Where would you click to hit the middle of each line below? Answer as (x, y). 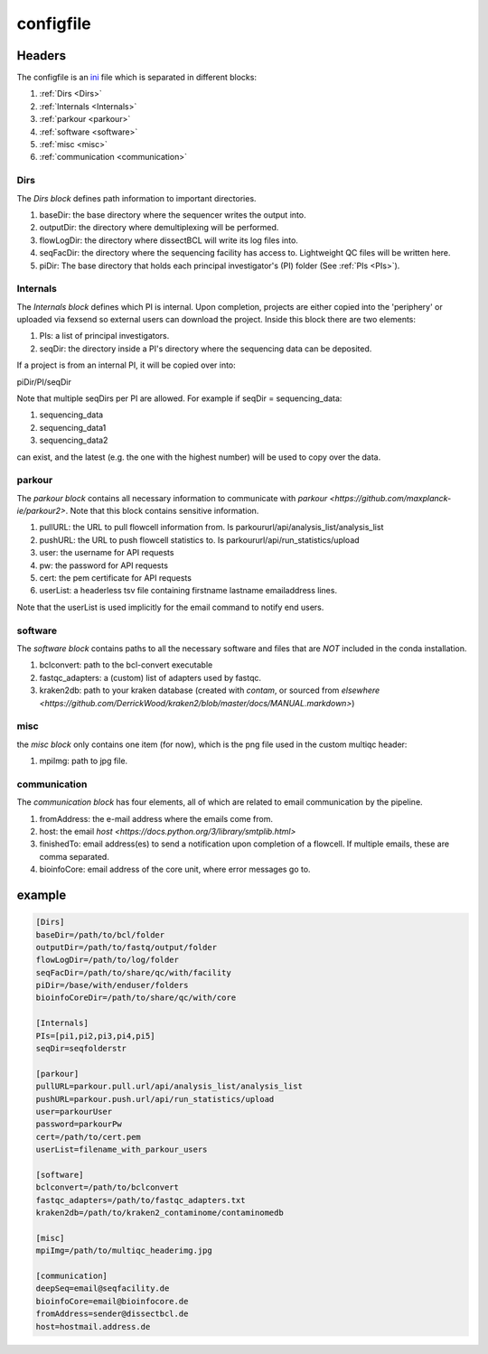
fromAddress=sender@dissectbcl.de (112, 1314)
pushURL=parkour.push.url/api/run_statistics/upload (155, 1099)
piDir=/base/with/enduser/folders (112, 985)
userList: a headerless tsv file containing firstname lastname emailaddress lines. (188, 591)
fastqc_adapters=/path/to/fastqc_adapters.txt (141, 1200)
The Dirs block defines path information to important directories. (136, 198)
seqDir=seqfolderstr (81, 1049)
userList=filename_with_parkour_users (122, 1150)
